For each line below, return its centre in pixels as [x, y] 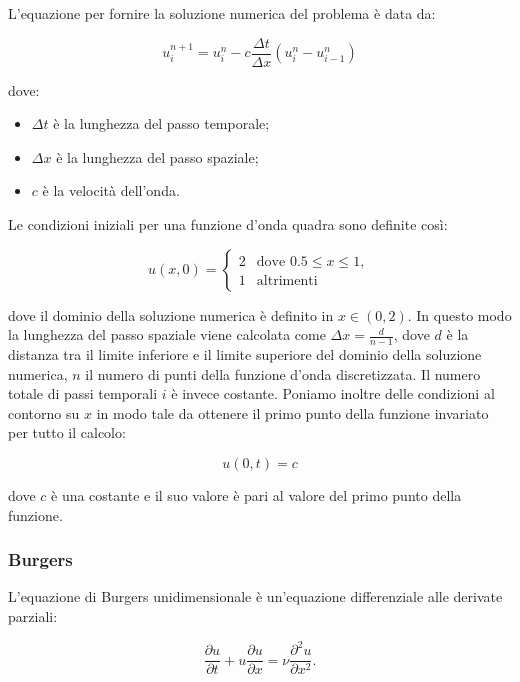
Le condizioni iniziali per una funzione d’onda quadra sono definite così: [228, 224]
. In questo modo [459, 314]
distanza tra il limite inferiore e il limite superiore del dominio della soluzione [245, 354]
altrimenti [287, 280]
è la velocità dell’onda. [111, 190]
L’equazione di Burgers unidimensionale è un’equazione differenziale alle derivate [255, 596]
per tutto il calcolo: [67, 432]
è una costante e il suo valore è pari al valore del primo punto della [256, 495]
